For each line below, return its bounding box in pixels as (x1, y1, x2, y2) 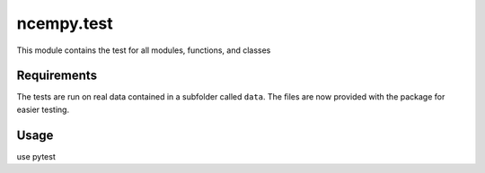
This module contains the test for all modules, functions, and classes (16, 45, 271, 56)
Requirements (16, 68, 98, 83)
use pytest (16, 151, 56, 161)
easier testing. (16, 104, 70, 115)
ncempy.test (16, 13, 114, 33)
